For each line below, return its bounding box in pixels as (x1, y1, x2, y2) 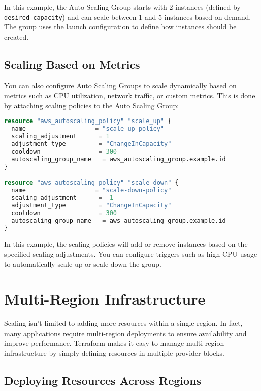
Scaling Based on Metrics (4, 56, 140, 72)
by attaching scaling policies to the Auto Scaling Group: (4, 100, 179, 110)
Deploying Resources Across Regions (4, 373, 202, 388)
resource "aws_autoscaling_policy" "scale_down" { (4, 179, 179, 187)
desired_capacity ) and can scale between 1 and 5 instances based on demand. (4, 11, 251, 22)
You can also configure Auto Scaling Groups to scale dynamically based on (4, 80, 237, 91)
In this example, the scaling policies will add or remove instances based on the (4, 238, 248, 249)
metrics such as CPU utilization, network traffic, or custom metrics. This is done (4, 90, 255, 101)
